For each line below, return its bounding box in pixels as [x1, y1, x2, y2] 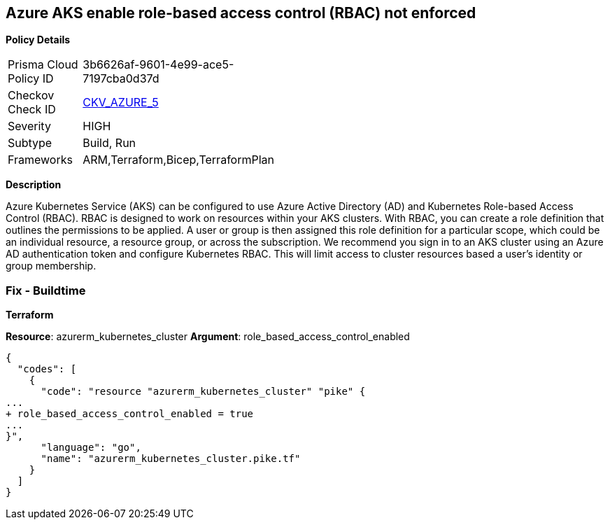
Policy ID [8, 71, 54, 86]
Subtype [8, 136, 52, 150]
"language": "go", [41, 442, 141, 454]
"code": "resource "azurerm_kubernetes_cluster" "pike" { [41, 386, 366, 398]
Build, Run [83, 136, 136, 150]
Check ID [8, 102, 56, 117]
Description [6, 178, 62, 191]
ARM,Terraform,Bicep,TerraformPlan [83, 153, 274, 167]
